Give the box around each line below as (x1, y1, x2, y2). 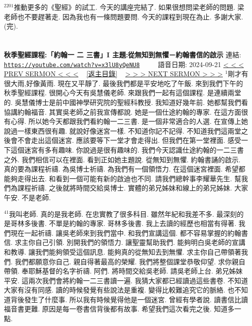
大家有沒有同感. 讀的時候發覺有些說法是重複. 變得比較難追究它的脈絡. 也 (4, 285, 234, 295)
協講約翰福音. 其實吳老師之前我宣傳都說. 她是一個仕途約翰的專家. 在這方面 (4, 106, 241, 117)
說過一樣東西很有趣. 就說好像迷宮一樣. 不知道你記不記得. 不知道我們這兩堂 (4, 125, 241, 136)
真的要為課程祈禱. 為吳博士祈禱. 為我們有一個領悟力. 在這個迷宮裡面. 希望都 (4, 164, 246, 174)
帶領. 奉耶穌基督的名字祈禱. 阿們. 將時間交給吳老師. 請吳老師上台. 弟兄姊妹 (4, 266, 243, 276)
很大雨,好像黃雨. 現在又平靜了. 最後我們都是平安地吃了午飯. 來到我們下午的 (4, 78, 243, 88)
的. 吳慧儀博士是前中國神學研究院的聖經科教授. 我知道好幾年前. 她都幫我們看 (4, 97, 248, 107)
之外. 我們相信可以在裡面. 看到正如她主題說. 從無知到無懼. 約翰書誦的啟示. (4, 154, 241, 164)
